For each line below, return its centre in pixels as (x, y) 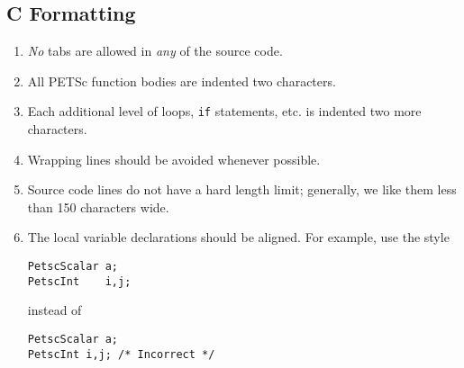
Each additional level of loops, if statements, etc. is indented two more (224, 111)
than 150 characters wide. (98, 206)
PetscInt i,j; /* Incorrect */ (121, 354)
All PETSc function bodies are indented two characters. (182, 81)
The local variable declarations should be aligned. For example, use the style (238, 237)
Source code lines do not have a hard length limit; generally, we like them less (242, 189)
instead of (55, 310)
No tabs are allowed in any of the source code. (155, 51)
